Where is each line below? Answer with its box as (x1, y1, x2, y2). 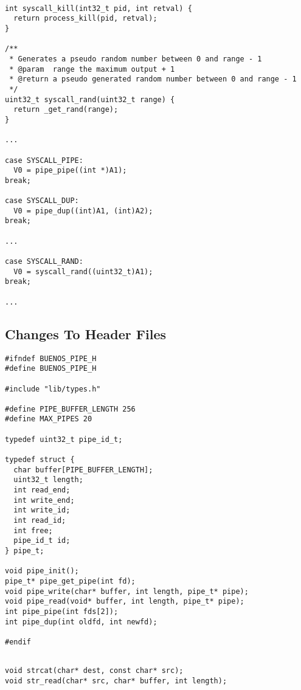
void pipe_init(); (5, 567, 79, 576)
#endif (5, 637, 31, 646)
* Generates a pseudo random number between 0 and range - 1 (9, 54, 262, 63)
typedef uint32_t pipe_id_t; (5, 435, 123, 444)
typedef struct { (5, 455, 75, 464)
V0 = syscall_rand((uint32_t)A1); (13, 267, 153, 276)
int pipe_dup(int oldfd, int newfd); (5, 617, 157, 626)
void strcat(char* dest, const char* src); (5, 666, 184, 675)
